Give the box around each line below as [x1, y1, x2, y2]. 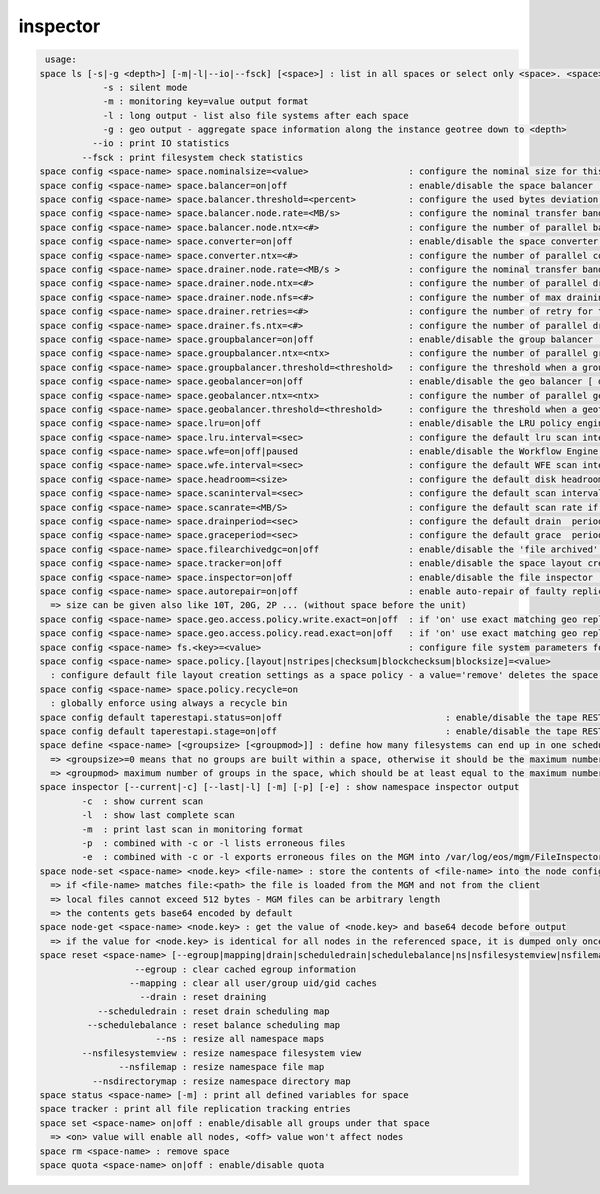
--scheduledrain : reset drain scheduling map [97, 1005, 330, 1017]
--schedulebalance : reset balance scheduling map [86, 1020, 341, 1031]
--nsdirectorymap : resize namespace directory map [91, 1075, 351, 1087]
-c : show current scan [81, 795, 204, 807]
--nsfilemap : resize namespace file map [118, 1061, 325, 1073]
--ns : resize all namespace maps [155, 1033, 325, 1045]
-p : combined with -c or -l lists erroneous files [81, 838, 346, 849]
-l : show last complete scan [81, 810, 235, 821]
